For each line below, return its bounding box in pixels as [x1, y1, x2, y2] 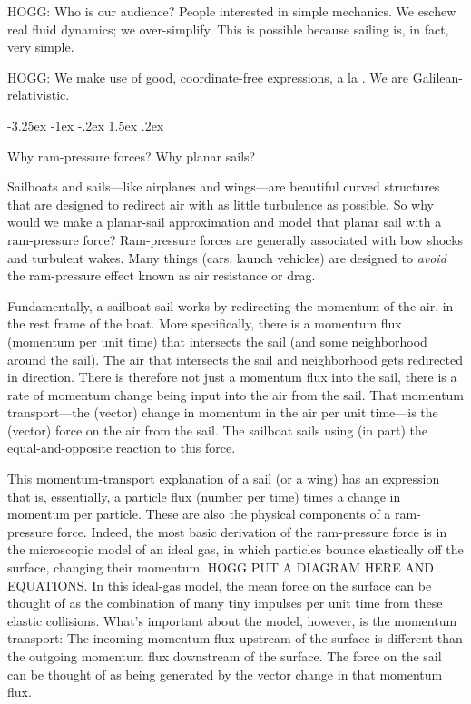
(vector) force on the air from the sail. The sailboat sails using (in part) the [7, 420, 427, 439]
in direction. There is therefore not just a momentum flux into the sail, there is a [7, 367, 457, 386]
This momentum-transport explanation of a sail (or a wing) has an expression [7, 469, 440, 488]
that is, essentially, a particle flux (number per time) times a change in [7, 486, 401, 505]
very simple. [7, 37, 74, 56]
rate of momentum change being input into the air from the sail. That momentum [7, 385, 465, 404]
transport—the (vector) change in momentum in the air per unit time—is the [7, 403, 438, 422]
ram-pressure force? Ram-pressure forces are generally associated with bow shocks [7, 230, 464, 249]
